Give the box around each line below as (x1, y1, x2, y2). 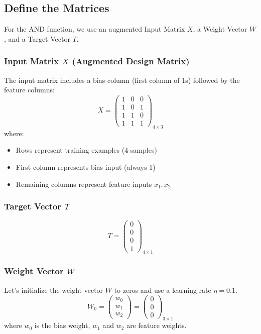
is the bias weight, (34, 320, 90, 330)
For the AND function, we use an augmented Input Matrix (4, 24, 185, 34)
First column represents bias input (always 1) (16, 161, 156, 172)
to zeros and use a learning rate (114, 284, 211, 295)
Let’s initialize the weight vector (4, 284, 103, 295)
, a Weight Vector (193, 24, 247, 34)
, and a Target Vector (4, 33, 70, 44)
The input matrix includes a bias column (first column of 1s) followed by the (4, 74, 240, 85)
